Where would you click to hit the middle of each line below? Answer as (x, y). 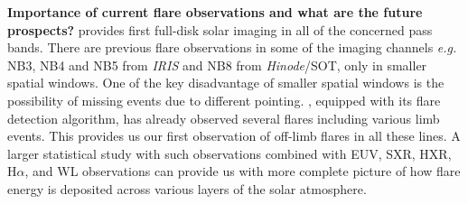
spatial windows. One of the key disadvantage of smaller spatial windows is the (226, 83)
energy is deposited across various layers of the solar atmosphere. (187, 188)
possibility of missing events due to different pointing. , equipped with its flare (224, 100)
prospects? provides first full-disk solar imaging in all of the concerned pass (220, 29)
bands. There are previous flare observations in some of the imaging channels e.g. (232, 47)
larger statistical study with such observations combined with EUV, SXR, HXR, (229, 153)
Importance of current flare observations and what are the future (215, 12)
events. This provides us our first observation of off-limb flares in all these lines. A (234, 136)
